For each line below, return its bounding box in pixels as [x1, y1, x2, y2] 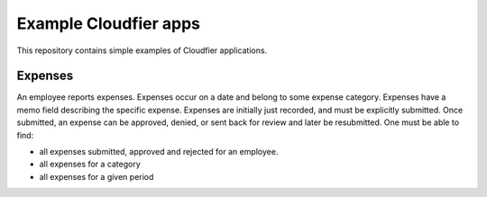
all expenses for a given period [39, 171, 154, 182]
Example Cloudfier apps [16, 13, 201, 33]
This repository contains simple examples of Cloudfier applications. [16, 45, 268, 56]
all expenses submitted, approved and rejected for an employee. [39, 147, 279, 157]
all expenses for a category [39, 158, 142, 170]
